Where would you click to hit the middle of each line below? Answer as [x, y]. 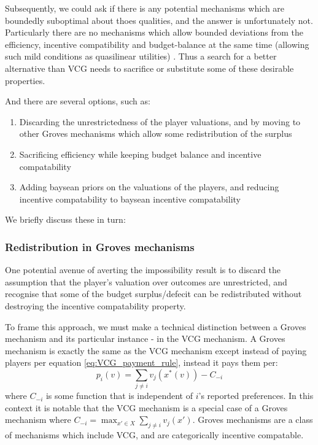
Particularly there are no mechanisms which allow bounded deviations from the [154, 32]
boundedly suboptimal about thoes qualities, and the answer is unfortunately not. [159, 20]
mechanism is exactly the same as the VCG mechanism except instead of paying [156, 350]
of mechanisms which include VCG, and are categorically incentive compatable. [154, 435]
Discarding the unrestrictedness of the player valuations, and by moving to [160, 121]
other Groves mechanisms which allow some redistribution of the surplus [156, 133]
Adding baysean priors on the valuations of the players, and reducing [149, 187]
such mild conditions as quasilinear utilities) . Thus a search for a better [141, 56]
